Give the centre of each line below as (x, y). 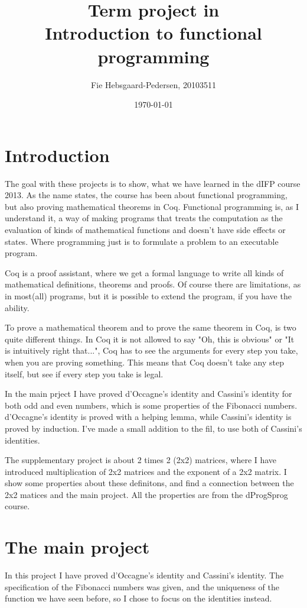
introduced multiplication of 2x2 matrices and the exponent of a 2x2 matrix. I (146, 471)
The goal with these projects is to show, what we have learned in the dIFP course (153, 183)
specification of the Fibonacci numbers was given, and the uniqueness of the (142, 586)
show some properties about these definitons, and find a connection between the (149, 483)
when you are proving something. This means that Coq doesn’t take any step (144, 362)
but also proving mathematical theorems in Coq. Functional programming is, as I (152, 206)
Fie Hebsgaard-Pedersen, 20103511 (153, 84)
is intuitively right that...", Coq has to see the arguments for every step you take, (151, 350)
